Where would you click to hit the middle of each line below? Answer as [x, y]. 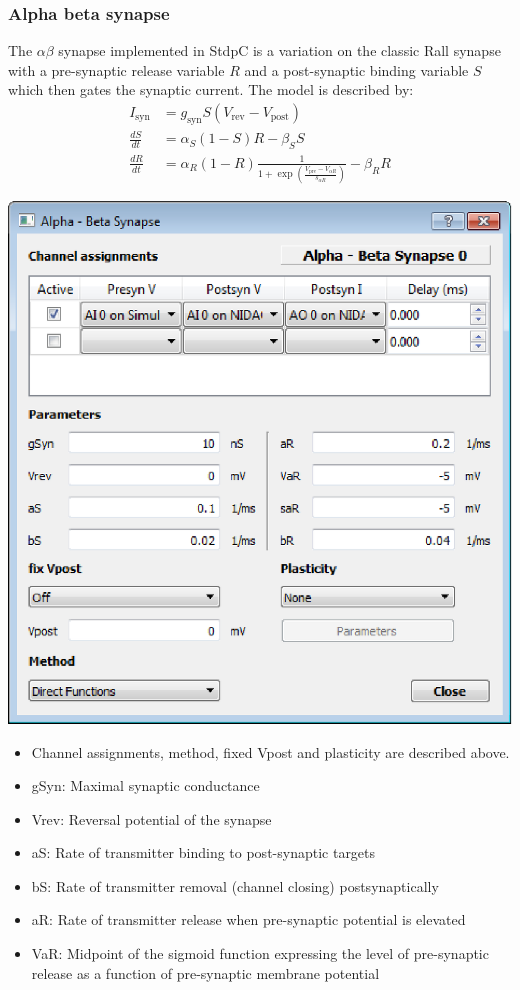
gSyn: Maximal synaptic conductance [145, 785]
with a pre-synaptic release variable [116, 69]
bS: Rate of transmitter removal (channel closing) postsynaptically [235, 885]
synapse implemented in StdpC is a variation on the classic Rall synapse [279, 50]
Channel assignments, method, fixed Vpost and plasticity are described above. [270, 751]
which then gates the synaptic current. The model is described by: [211, 89]
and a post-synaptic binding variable [356, 69]
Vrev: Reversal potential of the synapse [151, 818]
